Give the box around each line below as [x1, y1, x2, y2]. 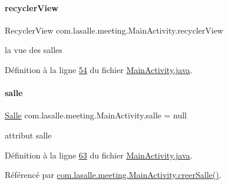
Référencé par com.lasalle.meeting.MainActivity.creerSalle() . [5, 169, 222, 181]
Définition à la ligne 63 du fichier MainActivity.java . [5, 148, 193, 161]
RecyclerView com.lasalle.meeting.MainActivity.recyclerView [5, 24, 223, 36]
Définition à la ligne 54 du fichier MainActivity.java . [5, 63, 193, 75]
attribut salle [5, 128, 52, 141]
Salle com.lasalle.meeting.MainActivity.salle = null [5, 109, 187, 121]
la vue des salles [5, 44, 62, 56]
